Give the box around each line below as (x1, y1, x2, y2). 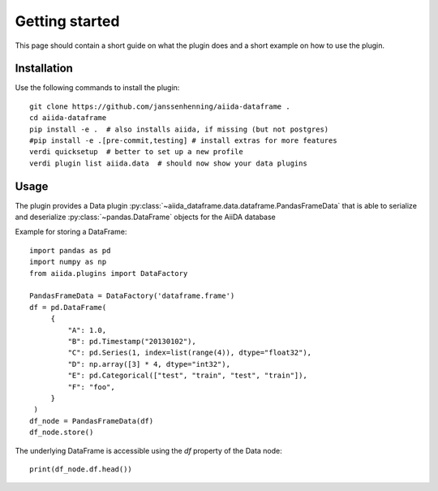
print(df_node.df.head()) (29, 464, 133, 474)
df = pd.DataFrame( (29, 303, 107, 312)
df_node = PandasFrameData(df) (29, 416, 154, 425)
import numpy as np (29, 257, 107, 267)
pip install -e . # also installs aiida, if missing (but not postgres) (29, 124, 329, 134)
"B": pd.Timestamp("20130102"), (67, 337, 196, 346)
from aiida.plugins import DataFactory (29, 269, 188, 278)
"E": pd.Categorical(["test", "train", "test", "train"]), (67, 371, 307, 381)
